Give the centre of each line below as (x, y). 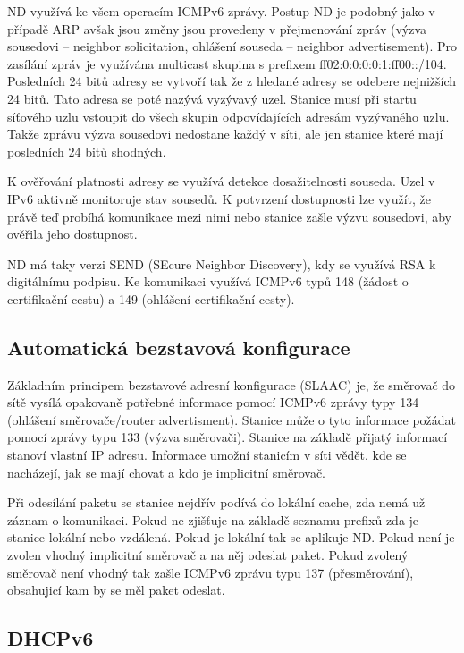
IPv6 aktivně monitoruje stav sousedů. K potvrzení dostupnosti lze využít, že (219, 198)
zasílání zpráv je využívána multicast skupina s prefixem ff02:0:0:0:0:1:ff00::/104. (227, 63)
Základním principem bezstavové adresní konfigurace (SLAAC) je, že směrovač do (232, 384)
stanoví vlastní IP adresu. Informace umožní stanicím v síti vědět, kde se (207, 455)
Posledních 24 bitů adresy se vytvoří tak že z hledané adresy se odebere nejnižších (232, 81)
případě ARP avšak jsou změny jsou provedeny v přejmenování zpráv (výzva (217, 28)
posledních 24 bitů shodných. (87, 151)
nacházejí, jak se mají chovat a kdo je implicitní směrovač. (166, 472)
